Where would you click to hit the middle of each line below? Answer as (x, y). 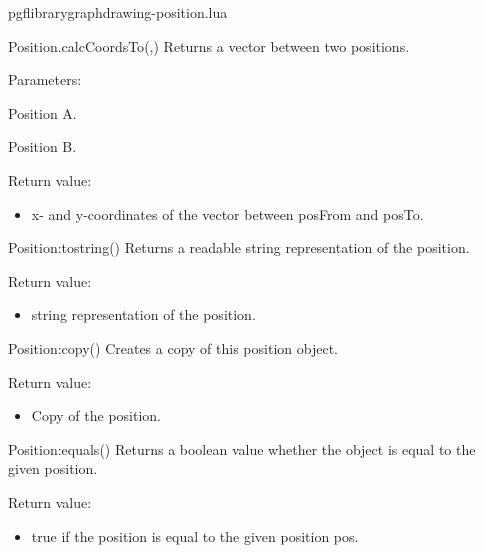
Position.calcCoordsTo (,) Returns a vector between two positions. (209, 45)
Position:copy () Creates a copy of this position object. (173, 347)
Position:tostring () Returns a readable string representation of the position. (239, 247)
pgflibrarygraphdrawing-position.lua (118, 12)
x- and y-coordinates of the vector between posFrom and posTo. (227, 213)
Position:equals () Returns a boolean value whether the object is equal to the (242, 448)
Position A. (42, 112)
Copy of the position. (96, 415)
